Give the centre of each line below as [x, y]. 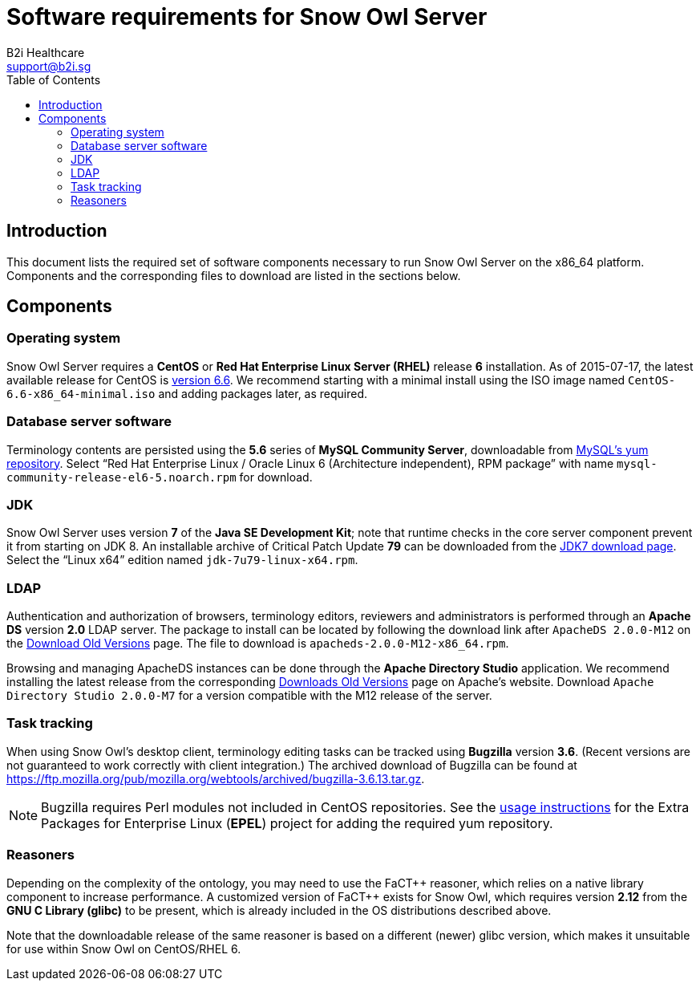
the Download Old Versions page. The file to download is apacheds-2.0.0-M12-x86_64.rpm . [258, 644]
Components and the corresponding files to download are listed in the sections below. [234, 275]
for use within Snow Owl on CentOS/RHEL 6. [124, 948]
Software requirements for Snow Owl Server [247, 17]
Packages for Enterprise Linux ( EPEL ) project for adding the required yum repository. [297, 823]
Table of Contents [54, 79]
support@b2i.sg [49, 66]
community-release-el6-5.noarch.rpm [121, 477]
